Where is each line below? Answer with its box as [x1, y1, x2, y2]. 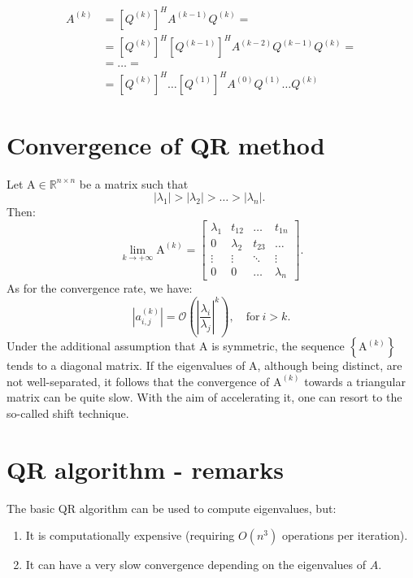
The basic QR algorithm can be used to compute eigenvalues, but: [7, 499, 337, 516]
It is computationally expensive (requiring [25, 527, 235, 544]
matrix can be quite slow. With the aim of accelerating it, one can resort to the [7, 389, 402, 406]
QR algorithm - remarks [7, 452, 284, 485]
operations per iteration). [281, 527, 408, 544]
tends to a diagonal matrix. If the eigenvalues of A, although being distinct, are [7, 357, 402, 374]
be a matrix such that [79, 175, 189, 192]
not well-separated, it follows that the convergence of [7, 372, 270, 389]
